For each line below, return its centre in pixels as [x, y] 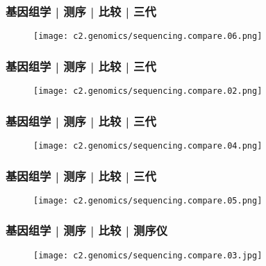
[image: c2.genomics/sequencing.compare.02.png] [148, 91]
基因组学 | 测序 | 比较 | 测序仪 [87, 230]
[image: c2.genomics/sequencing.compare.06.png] [148, 36]
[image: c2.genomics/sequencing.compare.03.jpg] [148, 255]
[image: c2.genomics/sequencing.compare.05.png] [148, 200]
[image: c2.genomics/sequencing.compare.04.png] [148, 146]
